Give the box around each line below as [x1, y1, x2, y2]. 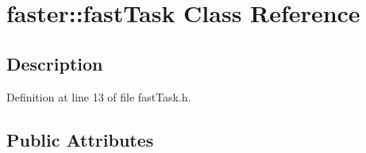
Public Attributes [6, 127, 154, 151]
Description [6, 51, 103, 75]
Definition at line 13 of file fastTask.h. [6, 88, 191, 105]
